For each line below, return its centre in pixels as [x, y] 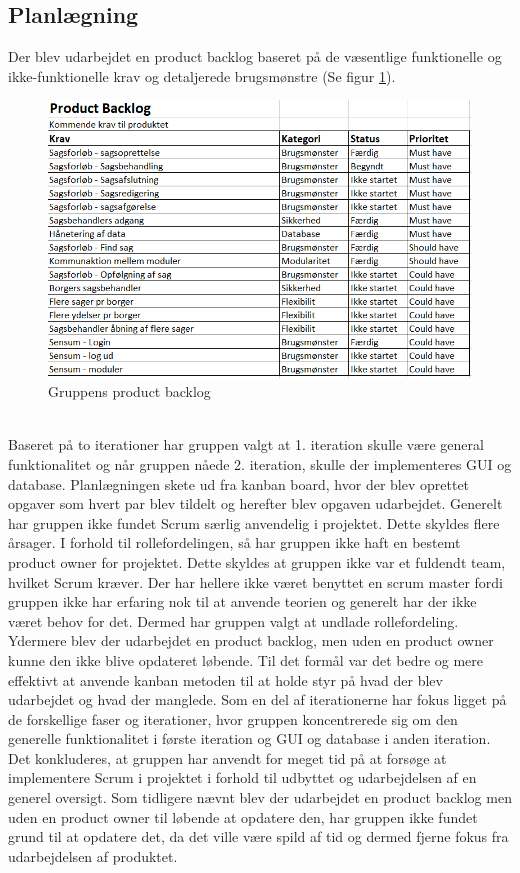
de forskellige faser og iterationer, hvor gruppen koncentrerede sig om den [233, 718]
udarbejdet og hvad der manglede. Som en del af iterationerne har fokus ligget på [257, 699]
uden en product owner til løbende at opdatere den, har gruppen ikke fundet [243, 816]
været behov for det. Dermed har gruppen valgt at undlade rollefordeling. [233, 620]
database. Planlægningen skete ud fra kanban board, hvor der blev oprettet [239, 483]
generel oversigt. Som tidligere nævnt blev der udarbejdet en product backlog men [260, 797]
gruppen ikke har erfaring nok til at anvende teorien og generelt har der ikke [242, 601]
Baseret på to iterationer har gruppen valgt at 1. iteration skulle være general [246, 444]
